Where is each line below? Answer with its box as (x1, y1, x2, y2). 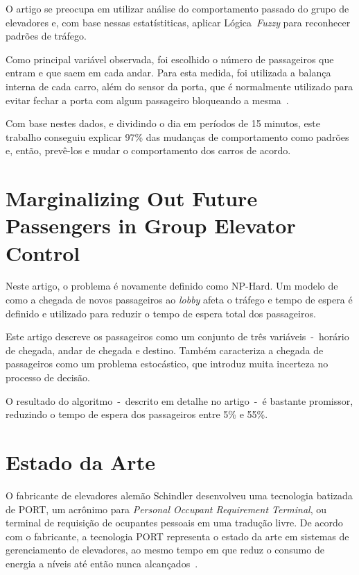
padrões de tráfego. (6, 28, 87, 43)
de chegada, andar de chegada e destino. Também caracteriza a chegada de (6, 342, 324, 357)
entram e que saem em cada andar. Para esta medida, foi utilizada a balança (6, 65, 331, 80)
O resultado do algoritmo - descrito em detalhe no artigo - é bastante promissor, (6, 393, 353, 408)
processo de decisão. (6, 370, 90, 384)
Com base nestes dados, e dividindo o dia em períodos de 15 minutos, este (6, 116, 320, 131)
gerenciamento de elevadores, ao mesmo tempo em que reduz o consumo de (6, 542, 324, 557)
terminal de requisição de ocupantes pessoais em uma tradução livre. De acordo (6, 515, 343, 530)
